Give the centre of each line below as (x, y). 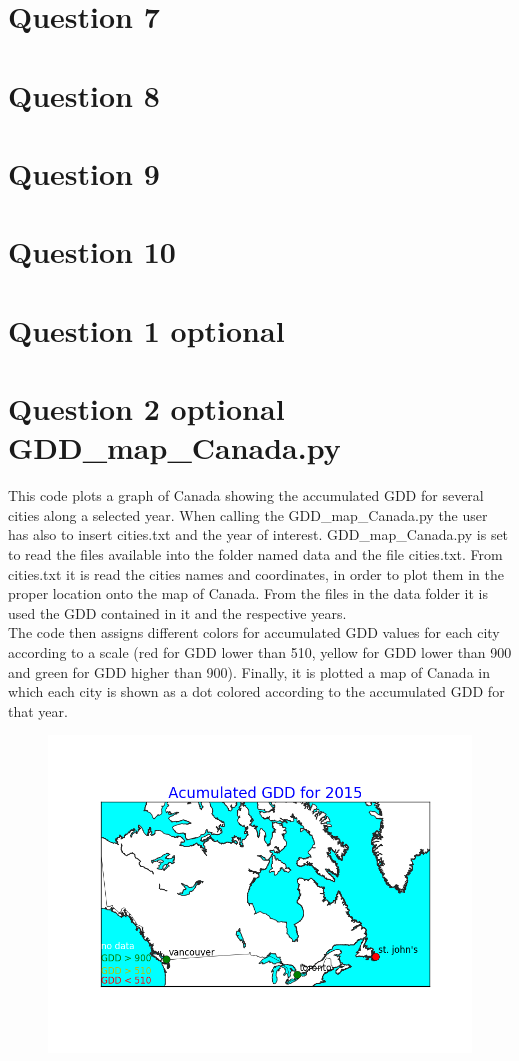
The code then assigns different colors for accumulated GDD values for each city (254, 632)
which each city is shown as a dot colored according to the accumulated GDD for (256, 691)
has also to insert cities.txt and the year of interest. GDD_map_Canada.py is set (258, 534)
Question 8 (84, 94)
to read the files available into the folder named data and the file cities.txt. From (255, 553)
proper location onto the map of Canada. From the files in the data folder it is (248, 593)
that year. (38, 710)
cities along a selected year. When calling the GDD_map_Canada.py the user (248, 514)
